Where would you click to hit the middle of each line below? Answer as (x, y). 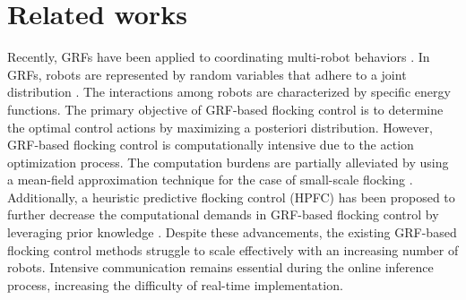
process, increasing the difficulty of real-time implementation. (175, 284)
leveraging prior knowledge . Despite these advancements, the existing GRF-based (232, 232)
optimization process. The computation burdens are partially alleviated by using (228, 162)
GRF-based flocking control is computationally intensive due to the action (211, 145)
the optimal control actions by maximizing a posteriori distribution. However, (220, 127)
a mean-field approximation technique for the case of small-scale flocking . (210, 180)
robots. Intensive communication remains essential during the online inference (220, 267)
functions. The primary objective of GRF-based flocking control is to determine (225, 109)
